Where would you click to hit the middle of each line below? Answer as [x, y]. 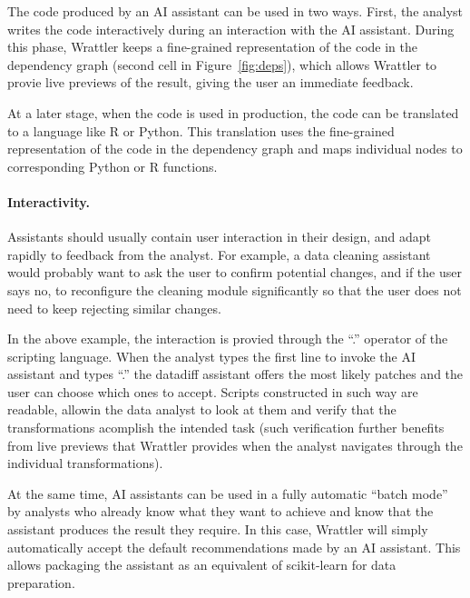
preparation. [41, 582]
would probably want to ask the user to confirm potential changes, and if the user [235, 272]
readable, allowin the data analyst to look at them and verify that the [202, 409]
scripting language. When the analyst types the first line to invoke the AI [211, 356]
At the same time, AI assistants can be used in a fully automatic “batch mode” [228, 493]
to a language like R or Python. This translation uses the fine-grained [201, 130]
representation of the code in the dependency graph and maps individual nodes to [235, 149]
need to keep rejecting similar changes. [114, 308]
